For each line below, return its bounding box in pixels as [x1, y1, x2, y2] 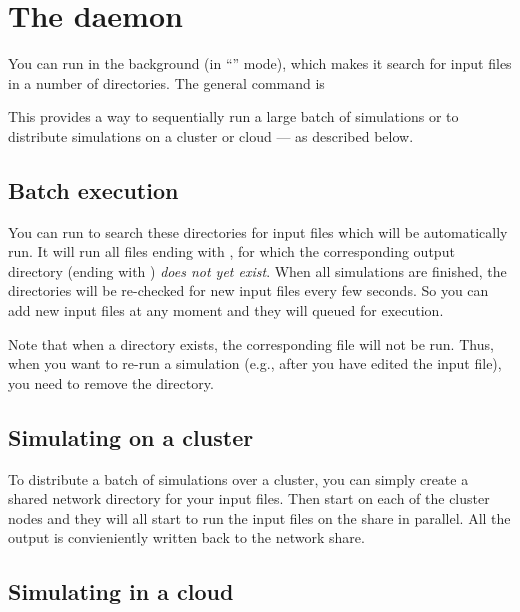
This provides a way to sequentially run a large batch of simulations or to [8, 106, 459, 127]
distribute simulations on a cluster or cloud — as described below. [8, 125, 414, 146]
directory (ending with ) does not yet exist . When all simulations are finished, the [8, 260, 507, 281]
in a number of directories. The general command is [8, 72, 325, 93]
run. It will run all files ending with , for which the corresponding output [8, 241, 455, 262]
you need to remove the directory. [8, 372, 214, 393]
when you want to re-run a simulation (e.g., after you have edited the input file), [8, 353, 502, 374]
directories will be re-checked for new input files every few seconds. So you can [8, 280, 489, 301]
